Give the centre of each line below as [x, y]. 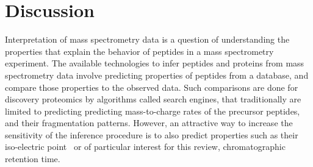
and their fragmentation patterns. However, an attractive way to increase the [149, 123]
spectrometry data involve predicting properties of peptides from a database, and [157, 75]
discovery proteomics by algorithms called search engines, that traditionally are [153, 99]
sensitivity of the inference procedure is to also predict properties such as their [152, 134]
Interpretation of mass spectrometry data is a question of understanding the [147, 39]
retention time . [33, 159]
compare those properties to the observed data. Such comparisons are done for [152, 87]
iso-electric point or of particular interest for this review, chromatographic [145, 147]
